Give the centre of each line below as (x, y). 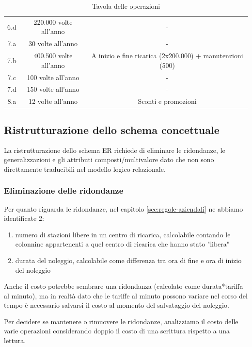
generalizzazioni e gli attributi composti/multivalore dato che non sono (109, 159)
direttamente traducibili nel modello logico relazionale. (85, 169)
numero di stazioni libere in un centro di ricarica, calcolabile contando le (123, 234)
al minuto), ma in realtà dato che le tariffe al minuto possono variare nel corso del (126, 295)
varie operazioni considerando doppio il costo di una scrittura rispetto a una (117, 331)
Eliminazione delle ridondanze (64, 190)
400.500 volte (53, 56)
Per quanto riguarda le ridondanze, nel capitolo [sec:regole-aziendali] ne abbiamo (124, 208)
